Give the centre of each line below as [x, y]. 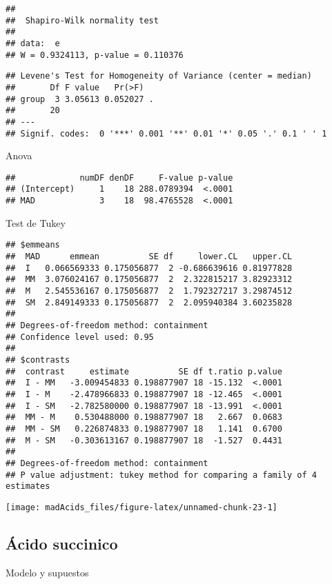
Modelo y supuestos [47, 572]
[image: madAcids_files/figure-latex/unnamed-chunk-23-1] [141, 507]
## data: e [33, 43]
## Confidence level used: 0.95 [80, 337]
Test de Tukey [36, 222]
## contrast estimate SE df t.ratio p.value [144, 371]
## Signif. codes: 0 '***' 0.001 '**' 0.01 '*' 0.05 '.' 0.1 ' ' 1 [166, 133]
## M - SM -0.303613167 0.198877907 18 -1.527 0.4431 [144, 440]
